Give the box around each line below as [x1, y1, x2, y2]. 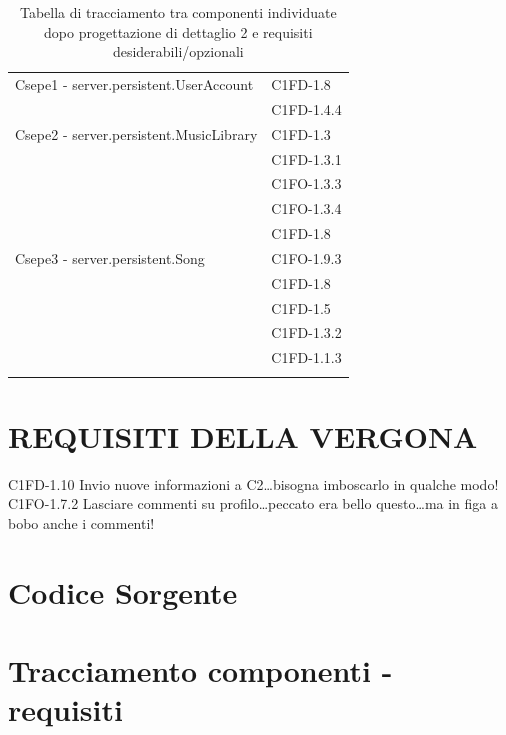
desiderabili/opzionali [112, 41, 244, 62]
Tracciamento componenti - [8, 650, 393, 691]
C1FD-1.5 [271, 297, 331, 318]
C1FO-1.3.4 [271, 198, 342, 219]
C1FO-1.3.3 [271, 173, 342, 194]
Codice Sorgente [8, 571, 238, 612]
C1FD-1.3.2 [271, 322, 342, 343]
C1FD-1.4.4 [271, 98, 342, 119]
